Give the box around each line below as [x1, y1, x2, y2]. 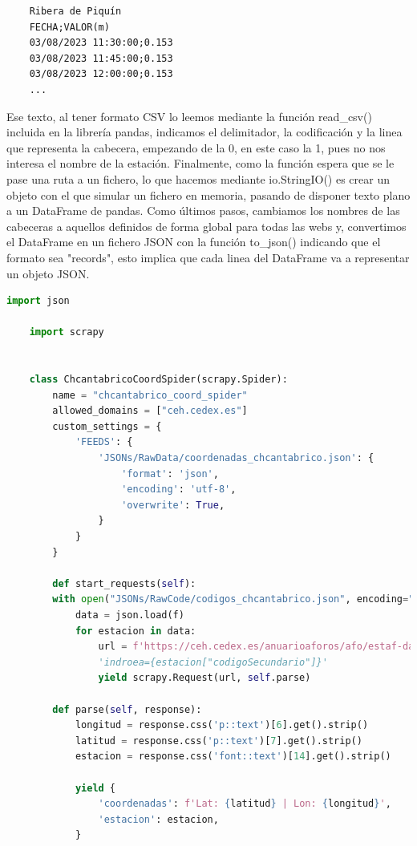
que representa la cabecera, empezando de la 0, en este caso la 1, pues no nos [6, 139, 386, 156]
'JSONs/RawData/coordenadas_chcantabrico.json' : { [98, 452, 374, 464]
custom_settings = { [52, 420, 162, 432]
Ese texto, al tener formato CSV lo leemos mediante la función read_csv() [6, 107, 372, 124]
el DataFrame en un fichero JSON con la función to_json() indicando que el [6, 233, 381, 250]
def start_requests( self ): [52, 577, 196, 589]
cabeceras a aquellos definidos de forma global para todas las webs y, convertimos [6, 217, 407, 234]
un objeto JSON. [6, 265, 90, 281]
